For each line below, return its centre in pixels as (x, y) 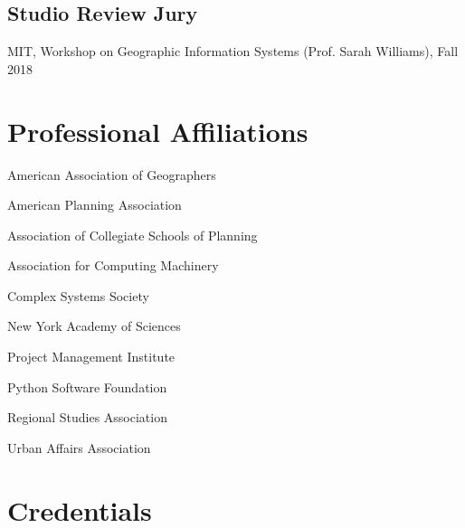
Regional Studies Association (87, 417)
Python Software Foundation (87, 387)
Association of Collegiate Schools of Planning (133, 235)
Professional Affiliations (158, 131)
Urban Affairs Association (79, 447)
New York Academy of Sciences (94, 326)
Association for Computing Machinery (113, 265)
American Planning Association (95, 205)
